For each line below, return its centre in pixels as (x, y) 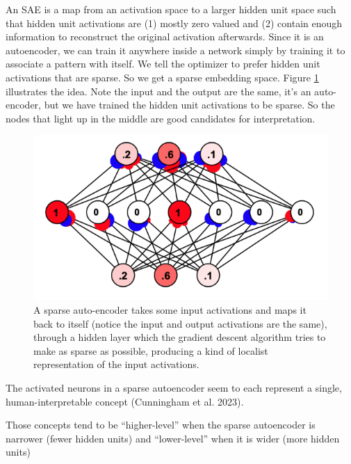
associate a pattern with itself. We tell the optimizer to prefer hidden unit (163, 64)
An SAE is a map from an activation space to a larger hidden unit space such (171, 9)
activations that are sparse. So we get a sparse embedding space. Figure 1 (162, 77)
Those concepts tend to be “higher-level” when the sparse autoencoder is (161, 425)
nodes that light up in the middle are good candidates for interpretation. (161, 118)
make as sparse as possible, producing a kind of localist (151, 350)
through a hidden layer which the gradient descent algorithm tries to (180, 337)
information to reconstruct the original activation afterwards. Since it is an (165, 37)
